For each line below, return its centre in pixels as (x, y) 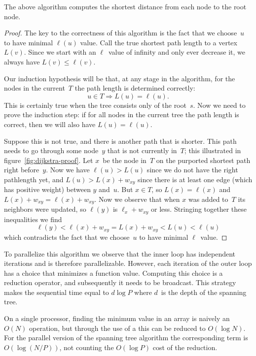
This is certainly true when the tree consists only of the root (95, 105)
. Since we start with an (60, 52)
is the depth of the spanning (204, 292)
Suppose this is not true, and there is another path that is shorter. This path (120, 141)
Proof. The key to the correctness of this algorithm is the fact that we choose (121, 33)
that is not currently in (142, 150)
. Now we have (68, 170)
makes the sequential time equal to (56, 292)
